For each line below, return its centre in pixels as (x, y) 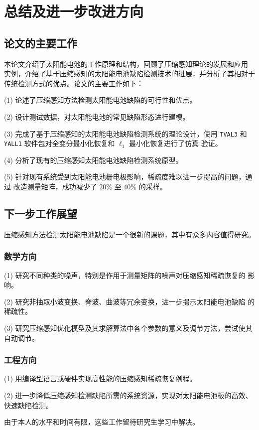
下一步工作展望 (41, 214)
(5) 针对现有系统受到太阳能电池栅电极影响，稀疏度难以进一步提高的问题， (125, 177)
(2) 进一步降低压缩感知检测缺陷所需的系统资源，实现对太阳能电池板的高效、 (128, 395)
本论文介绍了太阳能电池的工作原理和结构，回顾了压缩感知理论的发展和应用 (126, 64)
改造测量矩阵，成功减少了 (55, 187)
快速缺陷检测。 (28, 405)
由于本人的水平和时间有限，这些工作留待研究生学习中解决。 (102, 422)
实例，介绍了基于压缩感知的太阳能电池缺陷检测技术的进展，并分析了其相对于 (129, 73)
